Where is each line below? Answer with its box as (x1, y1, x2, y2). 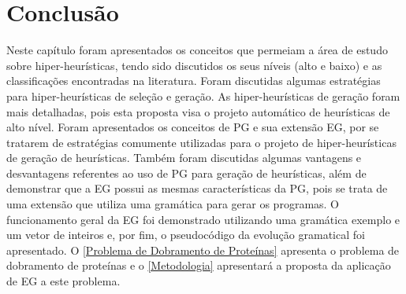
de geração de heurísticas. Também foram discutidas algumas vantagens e (6, 149, 362, 166)
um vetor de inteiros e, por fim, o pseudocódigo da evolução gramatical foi (6, 226, 365, 243)
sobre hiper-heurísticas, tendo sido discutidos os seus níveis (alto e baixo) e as (6, 57, 382, 73)
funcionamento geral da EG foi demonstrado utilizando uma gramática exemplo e (6, 211, 400, 227)
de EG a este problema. (6, 273, 121, 289)
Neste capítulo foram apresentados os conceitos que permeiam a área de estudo (6, 42, 388, 58)
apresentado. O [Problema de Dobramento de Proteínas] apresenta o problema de (6, 241, 400, 258)
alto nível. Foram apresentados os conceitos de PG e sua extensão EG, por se (6, 119, 379, 135)
